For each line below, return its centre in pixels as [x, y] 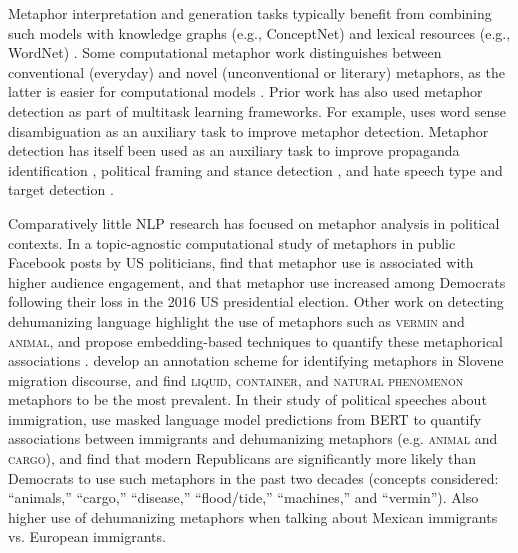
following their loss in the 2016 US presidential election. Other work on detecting [256, 301]
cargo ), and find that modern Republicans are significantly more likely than [242, 458]
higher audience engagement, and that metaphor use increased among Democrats [257, 281]
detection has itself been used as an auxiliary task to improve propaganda [234, 150]
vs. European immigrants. [87, 536]
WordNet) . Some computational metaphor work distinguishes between [225, 52]
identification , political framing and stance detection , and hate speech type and [255, 169]
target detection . [61, 189]
